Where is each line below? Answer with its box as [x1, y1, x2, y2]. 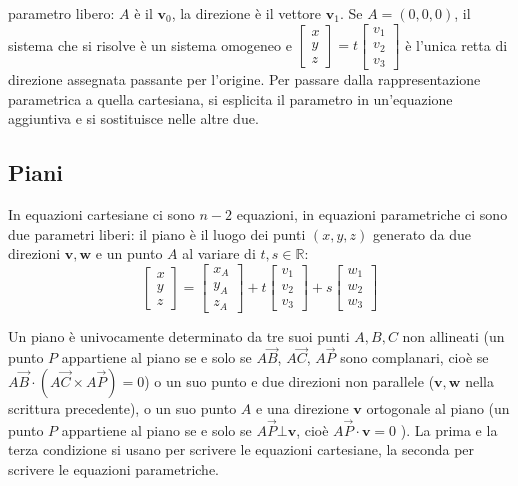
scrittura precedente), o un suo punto [8, 398, 237, 419]
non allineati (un [402, 325, 505, 346]
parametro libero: [8, 3, 115, 23]
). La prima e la [400, 419, 498, 440]
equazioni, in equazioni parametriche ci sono [236, 204, 508, 225]
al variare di [182, 243, 256, 264]
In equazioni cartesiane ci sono [8, 204, 195, 225]
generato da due [372, 223, 471, 244]
